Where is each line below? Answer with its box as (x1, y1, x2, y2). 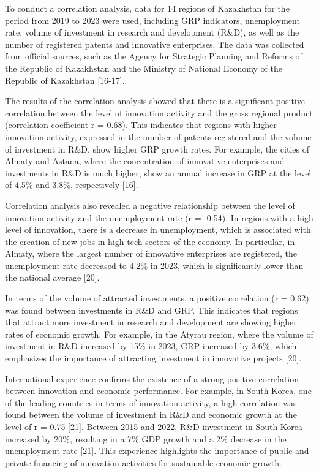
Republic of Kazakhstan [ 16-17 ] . (5, 74, 125, 86)
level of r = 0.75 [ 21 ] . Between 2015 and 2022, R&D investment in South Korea (5, 420, 303, 433)
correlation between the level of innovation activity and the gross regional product (5, 106, 313, 119)
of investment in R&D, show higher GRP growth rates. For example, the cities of (5, 142, 309, 155)
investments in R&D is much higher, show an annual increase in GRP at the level (5, 166, 312, 179)
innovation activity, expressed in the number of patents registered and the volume (5, 130, 312, 143)
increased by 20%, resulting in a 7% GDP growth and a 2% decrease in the (5, 432, 287, 445)
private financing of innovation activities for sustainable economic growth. (5, 456, 282, 469)
